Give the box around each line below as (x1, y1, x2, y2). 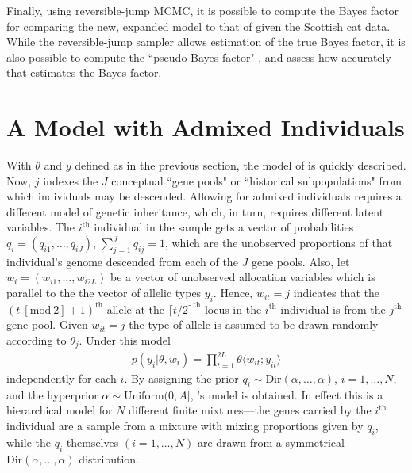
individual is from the (280, 300, 386, 317)
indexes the (43, 172, 98, 189)
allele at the (106, 300, 165, 317)
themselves (66, 433, 119, 450)
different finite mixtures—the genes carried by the (129, 402, 372, 418)
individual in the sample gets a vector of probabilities (94, 219, 354, 235)
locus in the (204, 300, 262, 317)
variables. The (6, 219, 75, 235)
